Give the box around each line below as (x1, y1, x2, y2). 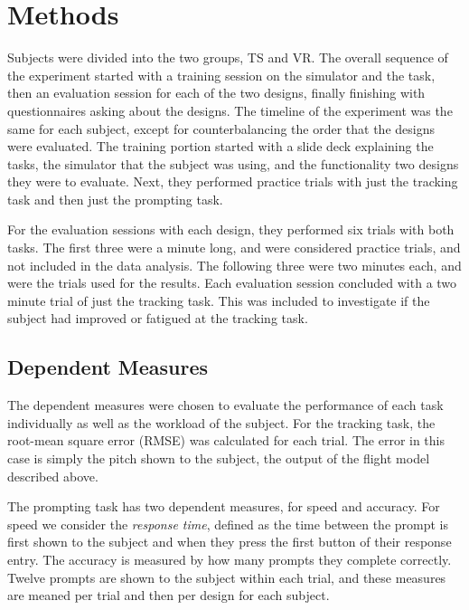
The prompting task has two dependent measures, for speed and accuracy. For (7, 497, 440, 516)
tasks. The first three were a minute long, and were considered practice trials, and (7, 238, 461, 257)
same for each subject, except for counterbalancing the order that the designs (7, 119, 435, 138)
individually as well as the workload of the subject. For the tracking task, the (7, 413, 436, 432)
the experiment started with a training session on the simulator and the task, (7, 65, 436, 84)
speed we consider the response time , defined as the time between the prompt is (7, 514, 449, 533)
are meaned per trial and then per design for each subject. (7, 586, 330, 605)
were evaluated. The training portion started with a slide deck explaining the (7, 137, 434, 156)
